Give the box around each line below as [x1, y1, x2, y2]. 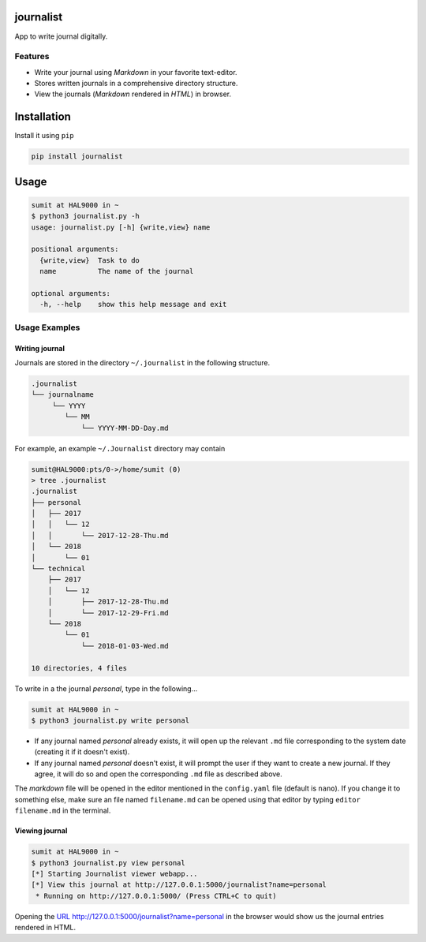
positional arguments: [31, 245, 119, 254]
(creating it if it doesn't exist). [34, 747, 130, 757]
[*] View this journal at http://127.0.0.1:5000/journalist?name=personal [31, 880, 327, 889]
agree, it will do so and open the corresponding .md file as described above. [34, 769, 283, 779]
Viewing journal [14, 826, 68, 835]
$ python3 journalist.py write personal [31, 716, 189, 725]
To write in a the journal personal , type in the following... [14, 683, 198, 693]
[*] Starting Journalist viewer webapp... [31, 869, 198, 878]
